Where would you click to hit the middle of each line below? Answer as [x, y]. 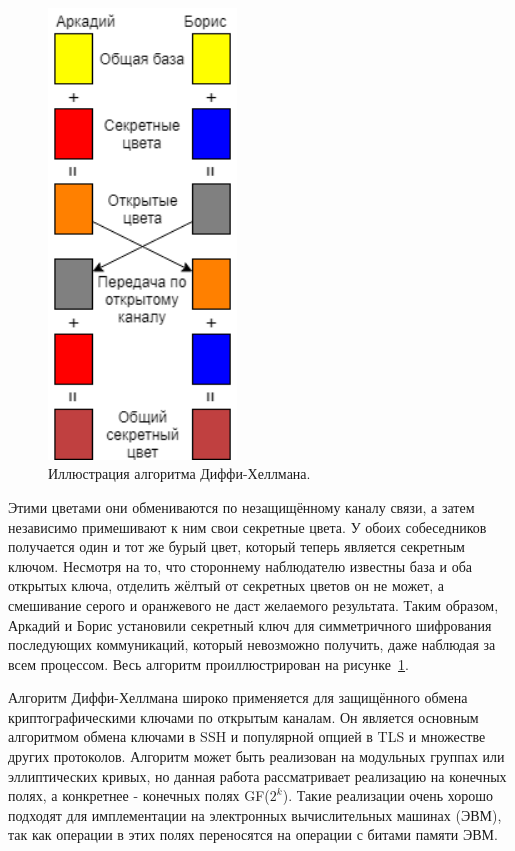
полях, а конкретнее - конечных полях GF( [139, 795]
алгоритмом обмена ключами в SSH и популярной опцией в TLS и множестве [247, 736]
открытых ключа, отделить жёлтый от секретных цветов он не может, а [226, 585]
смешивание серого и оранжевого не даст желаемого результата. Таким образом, [253, 604]
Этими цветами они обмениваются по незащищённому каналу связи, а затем [241, 506]
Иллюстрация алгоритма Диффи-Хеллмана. [179, 473]
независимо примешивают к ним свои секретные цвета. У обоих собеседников [247, 526]
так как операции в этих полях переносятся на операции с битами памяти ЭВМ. [253, 834]
